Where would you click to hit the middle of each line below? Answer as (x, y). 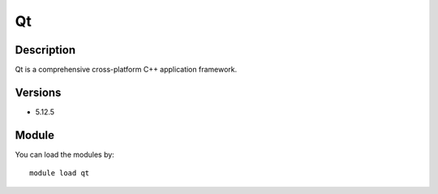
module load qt (60, 173)
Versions (38, 92)
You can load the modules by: (65, 154)
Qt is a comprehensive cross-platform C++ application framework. (126, 70)
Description (45, 50)
